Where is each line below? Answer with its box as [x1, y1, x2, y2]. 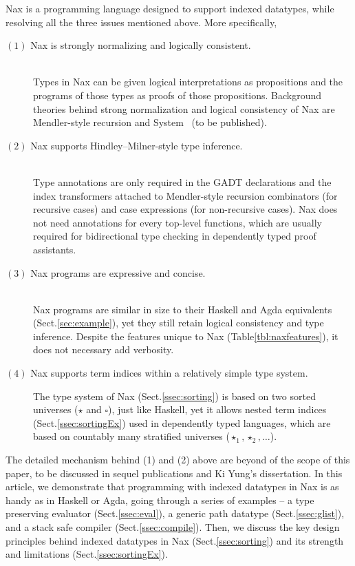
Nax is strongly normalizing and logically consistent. [30, 38, 251, 52]
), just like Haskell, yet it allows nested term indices [108, 402, 327, 417]
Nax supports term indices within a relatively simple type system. [30, 366, 308, 380]
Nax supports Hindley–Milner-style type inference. [30, 138, 243, 152]
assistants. [33, 242, 76, 256]
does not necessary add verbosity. [33, 342, 174, 357]
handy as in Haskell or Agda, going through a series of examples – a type [6, 492, 314, 507]
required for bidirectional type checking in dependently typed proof [33, 229, 316, 243]
